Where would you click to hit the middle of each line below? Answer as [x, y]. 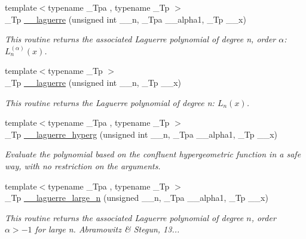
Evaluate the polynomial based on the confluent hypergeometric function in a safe [153, 154]
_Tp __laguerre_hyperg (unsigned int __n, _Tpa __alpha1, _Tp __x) [141, 134]
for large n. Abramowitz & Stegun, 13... [107, 229]
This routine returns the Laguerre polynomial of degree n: [110, 102]
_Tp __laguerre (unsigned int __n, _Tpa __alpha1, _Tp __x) [126, 19]
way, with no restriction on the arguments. [83, 165]
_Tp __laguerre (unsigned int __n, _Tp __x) [93, 82]
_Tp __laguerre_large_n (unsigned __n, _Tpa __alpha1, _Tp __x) [137, 198]
